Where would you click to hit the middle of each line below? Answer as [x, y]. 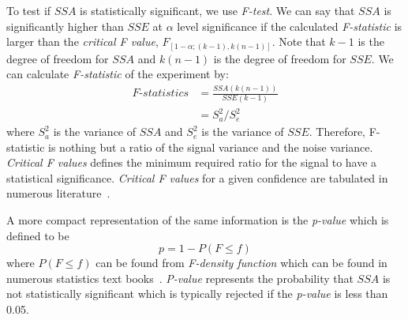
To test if [29, 10]
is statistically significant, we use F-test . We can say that [217, 10]
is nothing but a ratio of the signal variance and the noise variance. [211, 147]
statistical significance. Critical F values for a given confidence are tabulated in [197, 177]
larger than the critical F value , [82, 41]
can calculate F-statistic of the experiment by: [118, 74]
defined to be [38, 235]
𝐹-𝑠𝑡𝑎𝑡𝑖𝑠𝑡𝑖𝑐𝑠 [161, 94]
